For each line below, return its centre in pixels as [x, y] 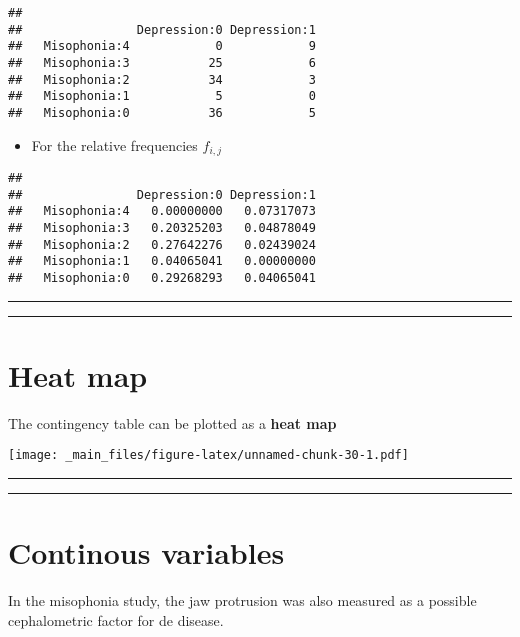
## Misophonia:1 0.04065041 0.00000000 [162, 261]
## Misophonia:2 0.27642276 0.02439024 [162, 244]
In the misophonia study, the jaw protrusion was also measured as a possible [242, 600]
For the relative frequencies [114, 144]
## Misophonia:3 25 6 [162, 62]
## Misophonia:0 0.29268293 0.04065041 [162, 277]
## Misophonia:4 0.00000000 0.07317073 [162, 211]
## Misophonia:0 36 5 [162, 112]
